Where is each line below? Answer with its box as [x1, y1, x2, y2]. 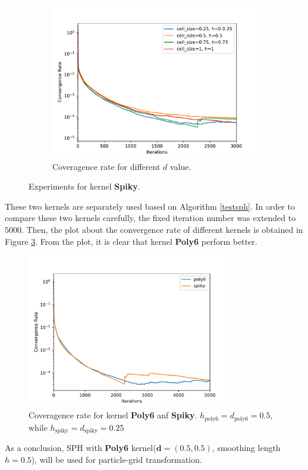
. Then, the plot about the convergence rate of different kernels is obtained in [21, 223, 303, 235]
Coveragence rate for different [52, 160, 161, 172]
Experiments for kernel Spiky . [29, 180, 140, 193]
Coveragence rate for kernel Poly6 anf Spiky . [29, 409, 197, 421]
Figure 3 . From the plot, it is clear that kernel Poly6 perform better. [5, 235, 257, 247]
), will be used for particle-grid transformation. [31, 453, 202, 465]
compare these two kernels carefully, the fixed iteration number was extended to [5, 212, 296, 224]
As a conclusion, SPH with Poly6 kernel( [5, 441, 156, 454]
